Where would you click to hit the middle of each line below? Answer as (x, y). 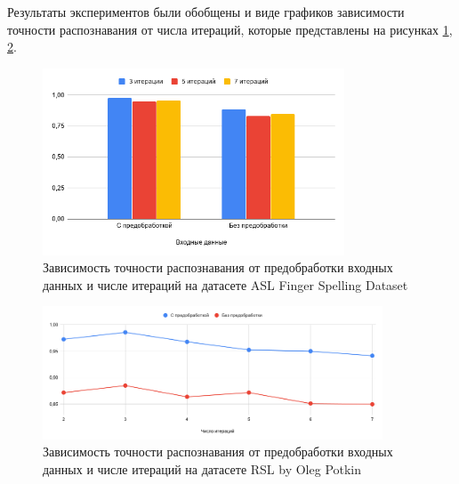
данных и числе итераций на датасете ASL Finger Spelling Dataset (225, 284)
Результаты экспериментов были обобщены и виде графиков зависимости (206, 12)
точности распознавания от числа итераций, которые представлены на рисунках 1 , (230, 29)
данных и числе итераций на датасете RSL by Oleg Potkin (202, 468)
